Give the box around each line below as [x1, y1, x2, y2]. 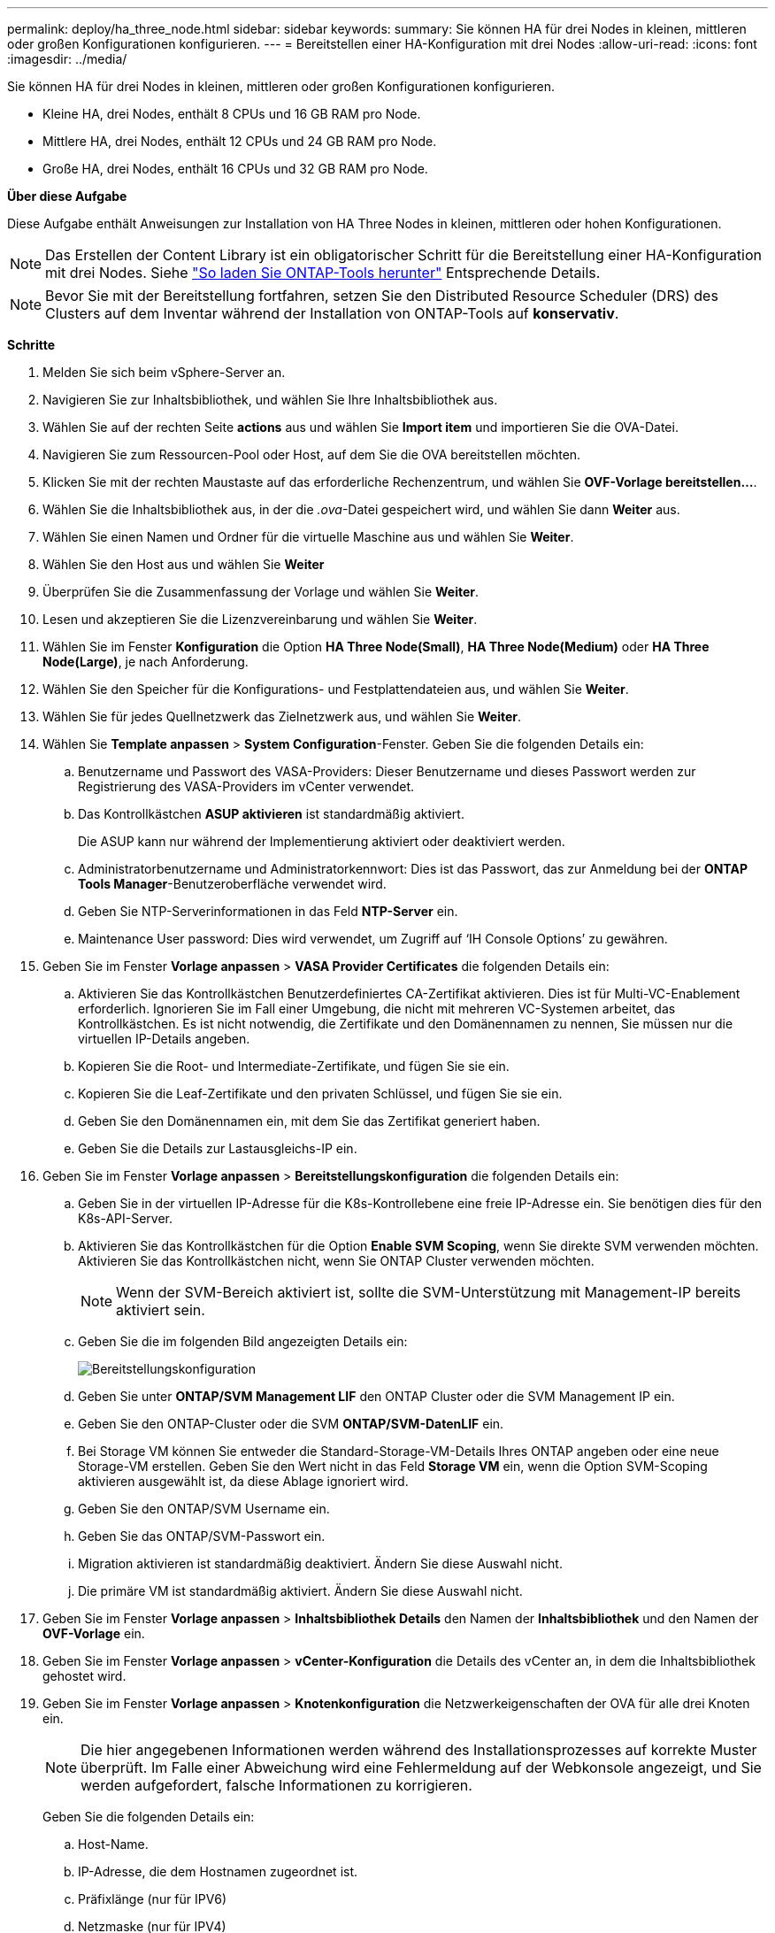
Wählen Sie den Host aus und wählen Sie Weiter [42, 557, 325, 572]
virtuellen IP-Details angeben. [78, 1031, 250, 1046]
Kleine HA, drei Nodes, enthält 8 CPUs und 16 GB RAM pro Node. [42, 106, 421, 121]
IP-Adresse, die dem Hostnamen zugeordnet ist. [78, 1864, 358, 1879]
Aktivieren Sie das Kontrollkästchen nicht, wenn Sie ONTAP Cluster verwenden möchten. [78, 1253, 595, 1268]
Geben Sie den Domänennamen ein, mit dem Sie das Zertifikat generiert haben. [78, 1113, 541, 1128]
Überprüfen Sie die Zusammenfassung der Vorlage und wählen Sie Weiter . [42, 584, 480, 599]
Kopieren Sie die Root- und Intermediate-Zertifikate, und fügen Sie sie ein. [78, 1059, 510, 1074]
